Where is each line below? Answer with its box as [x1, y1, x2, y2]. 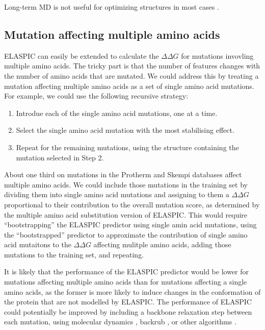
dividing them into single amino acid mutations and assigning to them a [4, 189, 229, 200]
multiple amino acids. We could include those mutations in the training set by [4, 179, 248, 190]
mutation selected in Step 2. [16, 152, 104, 162]
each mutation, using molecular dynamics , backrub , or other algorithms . [4, 316, 236, 327]
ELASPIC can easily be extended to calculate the [4, 50, 159, 61]
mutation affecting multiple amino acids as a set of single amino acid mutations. [4, 80, 254, 91]
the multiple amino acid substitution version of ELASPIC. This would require [4, 209, 248, 220]
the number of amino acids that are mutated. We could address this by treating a [4, 70, 259, 81]
